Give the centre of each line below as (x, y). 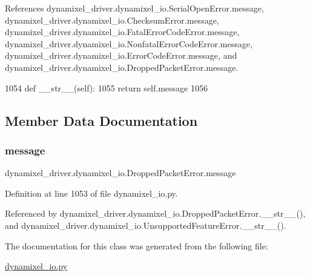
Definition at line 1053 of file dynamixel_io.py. (91, 193)
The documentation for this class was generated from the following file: (137, 245)
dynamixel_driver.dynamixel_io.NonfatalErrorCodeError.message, (129, 43)
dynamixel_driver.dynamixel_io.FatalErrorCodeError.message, (122, 32)
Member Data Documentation (101, 120)
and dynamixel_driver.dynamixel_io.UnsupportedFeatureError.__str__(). (146, 225)
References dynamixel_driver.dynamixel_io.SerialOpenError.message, (134, 8)
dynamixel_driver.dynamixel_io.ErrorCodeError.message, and (121, 55)
